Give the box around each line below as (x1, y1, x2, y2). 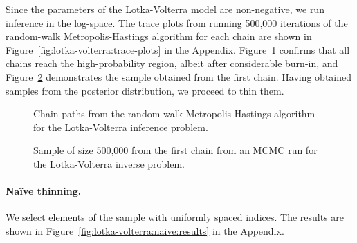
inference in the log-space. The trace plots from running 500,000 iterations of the (6, 15, 348, 30)
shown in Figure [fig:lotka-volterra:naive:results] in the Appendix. (6, 223, 284, 237)
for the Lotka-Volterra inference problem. (33, 119, 208, 134)
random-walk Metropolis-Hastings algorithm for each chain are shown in (6, 29, 312, 43)
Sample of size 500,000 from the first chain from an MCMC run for (33, 143, 318, 157)
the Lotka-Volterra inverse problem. (33, 156, 185, 171)
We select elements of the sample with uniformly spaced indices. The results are (6, 210, 345, 224)
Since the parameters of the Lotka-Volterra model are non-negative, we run (6, 2, 324, 16)
